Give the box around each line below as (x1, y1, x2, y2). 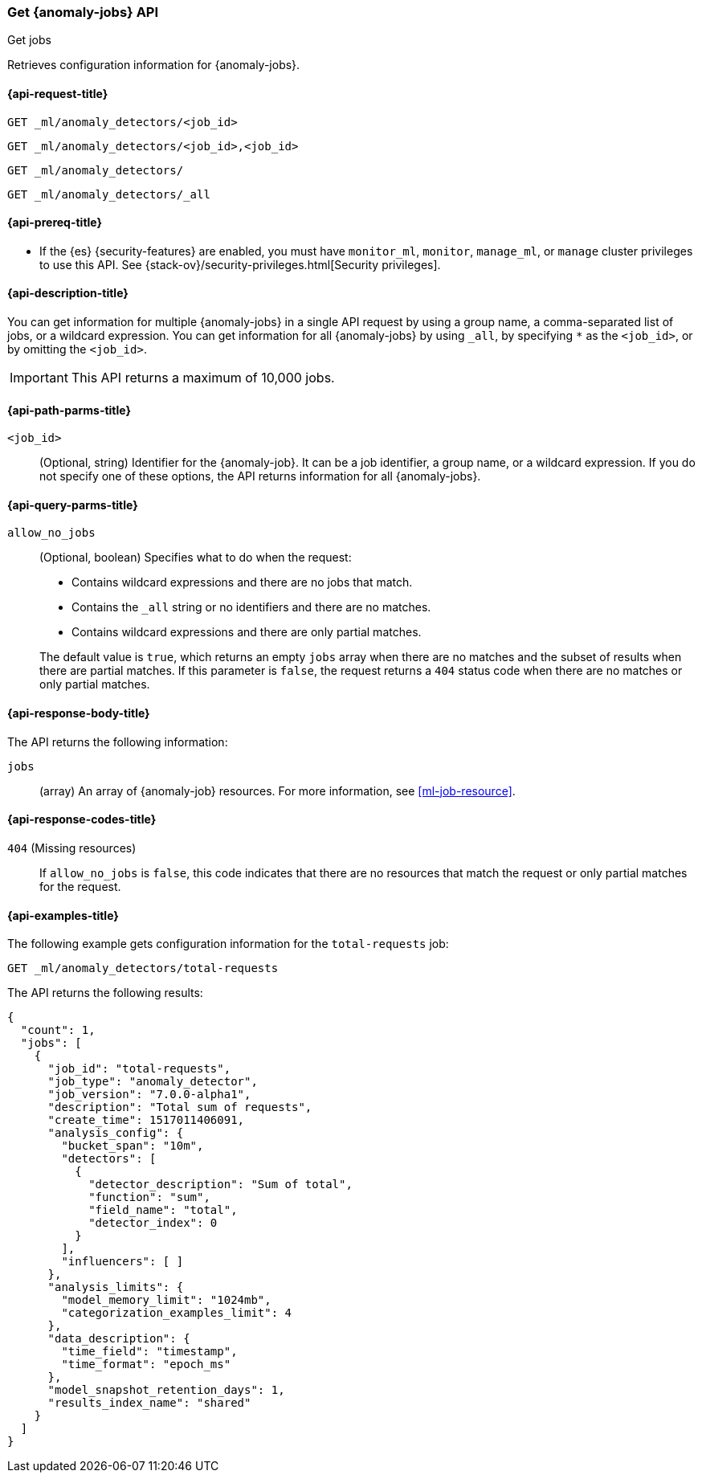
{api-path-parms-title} (7, 402, 132, 417)
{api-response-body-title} (7, 706, 150, 721)
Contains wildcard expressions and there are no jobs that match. (71, 575, 413, 590)
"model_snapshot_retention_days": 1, (47, 1383, 285, 1397)
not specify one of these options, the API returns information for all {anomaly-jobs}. (39, 469, 481, 484)
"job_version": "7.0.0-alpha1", (47, 1088, 251, 1101)
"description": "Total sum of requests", (47, 1101, 312, 1114)
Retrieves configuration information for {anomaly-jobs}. (7, 58, 300, 72)
